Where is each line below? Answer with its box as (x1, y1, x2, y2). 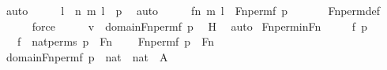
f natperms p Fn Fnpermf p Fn (17, 33, 214, 50)
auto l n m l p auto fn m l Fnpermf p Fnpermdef (6, 2, 381, 18)
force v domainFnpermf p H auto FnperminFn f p (32, 17, 367, 34)
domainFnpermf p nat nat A (6, 48, 168, 64)
